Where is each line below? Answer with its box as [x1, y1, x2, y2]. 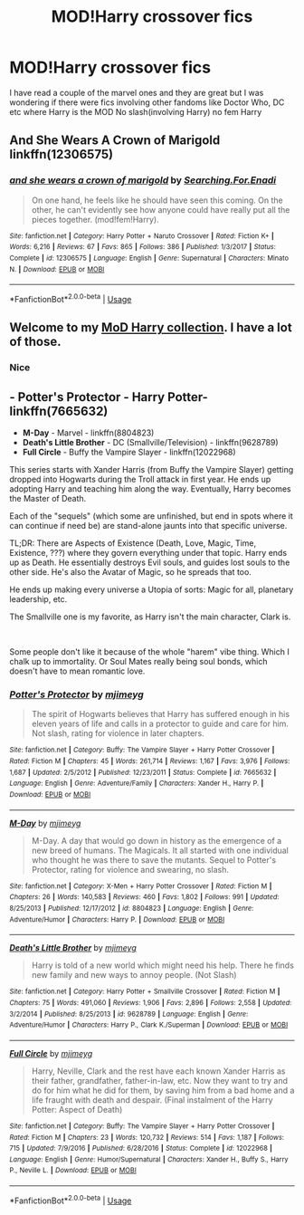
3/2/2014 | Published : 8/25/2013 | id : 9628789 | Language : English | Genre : [9, 1009, 249, 1019]
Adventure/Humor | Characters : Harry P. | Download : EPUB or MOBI [9, 914, 225, 924]
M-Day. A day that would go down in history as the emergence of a [31, 835, 282, 846]
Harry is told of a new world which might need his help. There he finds [31, 960, 294, 971]
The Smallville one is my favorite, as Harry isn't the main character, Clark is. [9, 611, 291, 622]
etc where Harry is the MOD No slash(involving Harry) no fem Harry [9, 106, 262, 117]
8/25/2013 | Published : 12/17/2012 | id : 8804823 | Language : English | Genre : [9, 904, 254, 913]
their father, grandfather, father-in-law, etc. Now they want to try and [31, 1075, 288, 1086]
